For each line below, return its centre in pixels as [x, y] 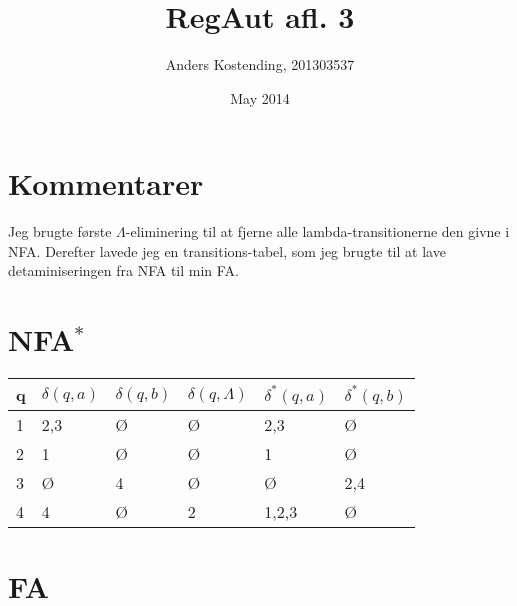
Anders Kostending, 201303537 [260, 64]
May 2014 [260, 97]
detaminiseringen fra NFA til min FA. [123, 270]
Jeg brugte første [60, 231]
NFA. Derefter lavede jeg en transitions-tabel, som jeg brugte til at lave [227, 250]
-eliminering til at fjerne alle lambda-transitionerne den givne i [317, 231]
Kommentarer [106, 183]
